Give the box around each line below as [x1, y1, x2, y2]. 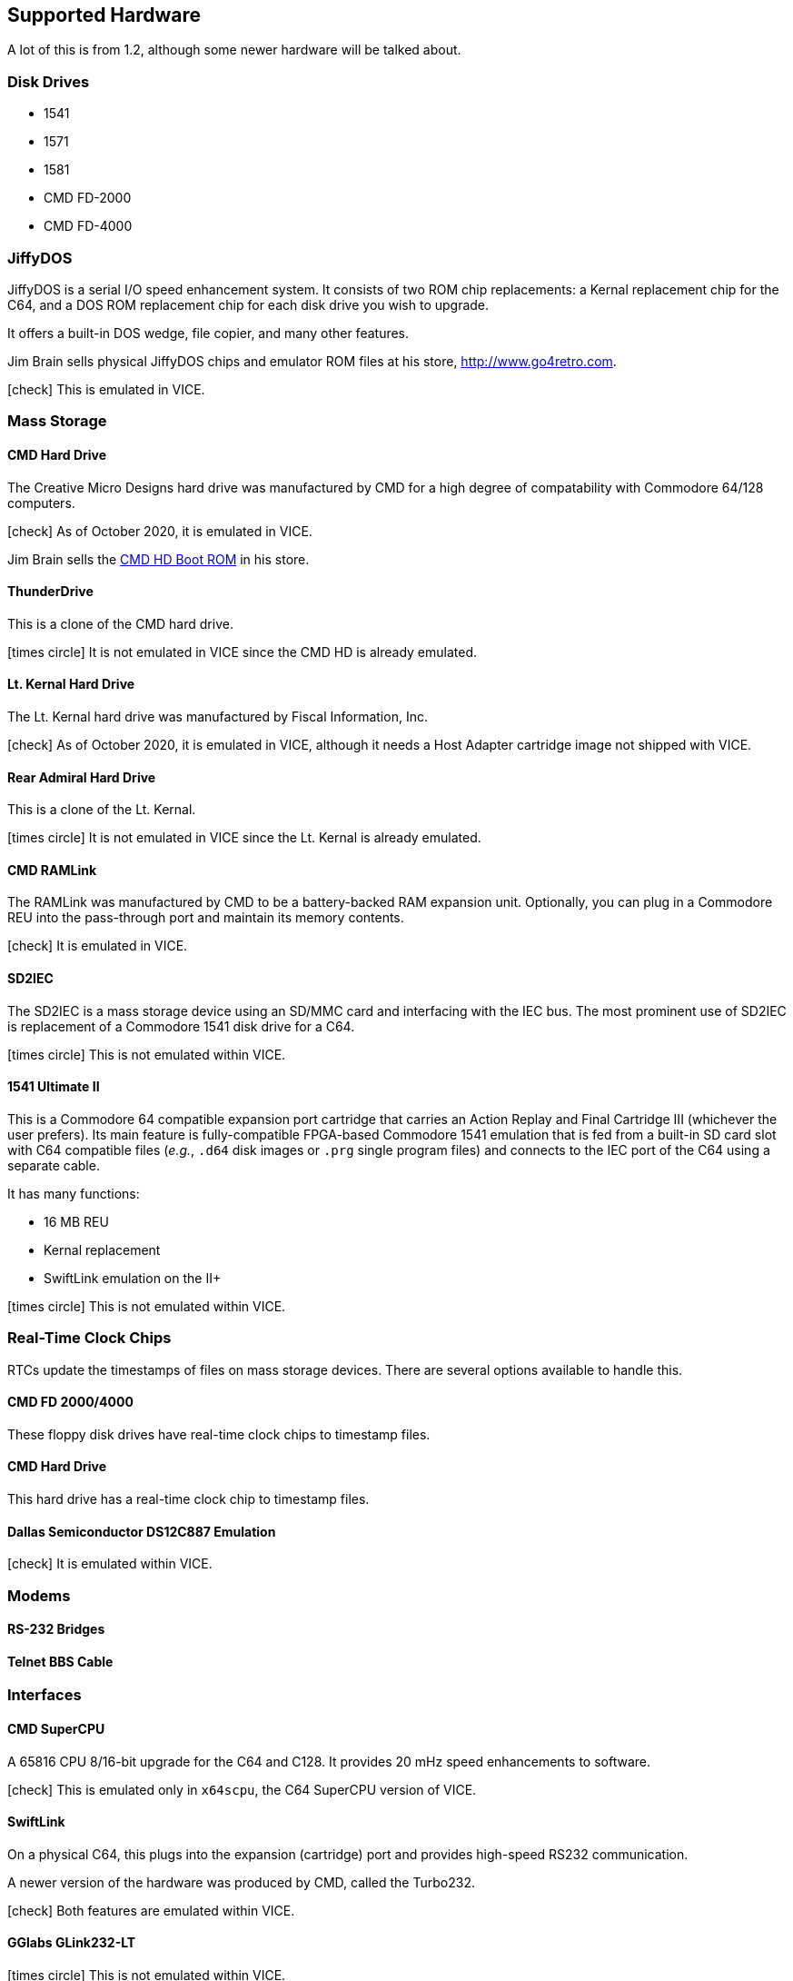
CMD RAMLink [7, 861, 97, 878]
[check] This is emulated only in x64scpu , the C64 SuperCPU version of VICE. [7, 1781, 477, 1797]
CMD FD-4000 [44, 218, 133, 234]
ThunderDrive [7, 583, 94, 600]
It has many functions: [7, 1185, 140, 1201]
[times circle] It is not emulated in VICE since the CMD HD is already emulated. [7, 643, 478, 660]
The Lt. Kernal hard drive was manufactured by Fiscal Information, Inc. [7, 708, 428, 724]
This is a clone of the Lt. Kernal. [7, 801, 196, 818]
